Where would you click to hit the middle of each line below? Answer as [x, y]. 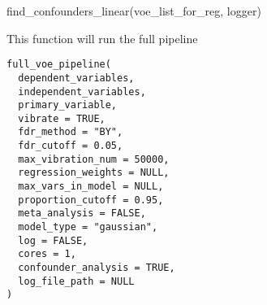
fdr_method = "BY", [71, 132]
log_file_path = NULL [76, 281]
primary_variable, [68, 105]
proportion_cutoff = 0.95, [91, 200]
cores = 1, [47, 254]
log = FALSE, [53, 240]
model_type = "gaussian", [88, 227]
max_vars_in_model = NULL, [91, 187]
